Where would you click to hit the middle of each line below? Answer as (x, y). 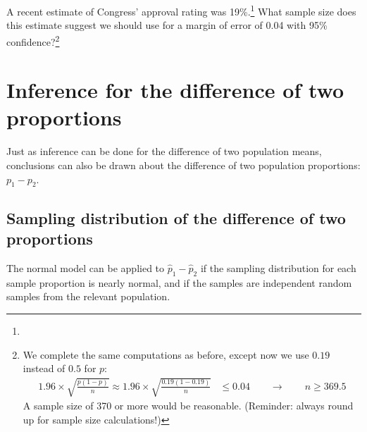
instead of (44, 368)
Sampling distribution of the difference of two (176, 217)
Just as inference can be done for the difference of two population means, (164, 151)
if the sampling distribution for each (278, 267)
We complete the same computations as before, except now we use (166, 354)
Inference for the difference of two (175, 90)
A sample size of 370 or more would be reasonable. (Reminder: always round (188, 406)
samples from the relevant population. (88, 296)
